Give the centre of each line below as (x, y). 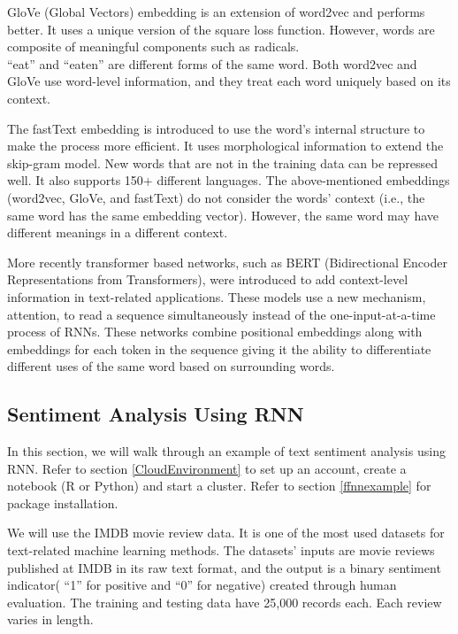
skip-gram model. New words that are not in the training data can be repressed (223, 162)
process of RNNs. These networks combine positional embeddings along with (215, 332)
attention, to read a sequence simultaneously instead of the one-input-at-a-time (221, 314)
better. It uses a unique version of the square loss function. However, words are (221, 29)
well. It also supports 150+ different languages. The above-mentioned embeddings (229, 180)
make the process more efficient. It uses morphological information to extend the (225, 146)
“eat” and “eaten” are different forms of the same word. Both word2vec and (212, 63)
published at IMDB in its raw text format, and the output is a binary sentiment (224, 567)
